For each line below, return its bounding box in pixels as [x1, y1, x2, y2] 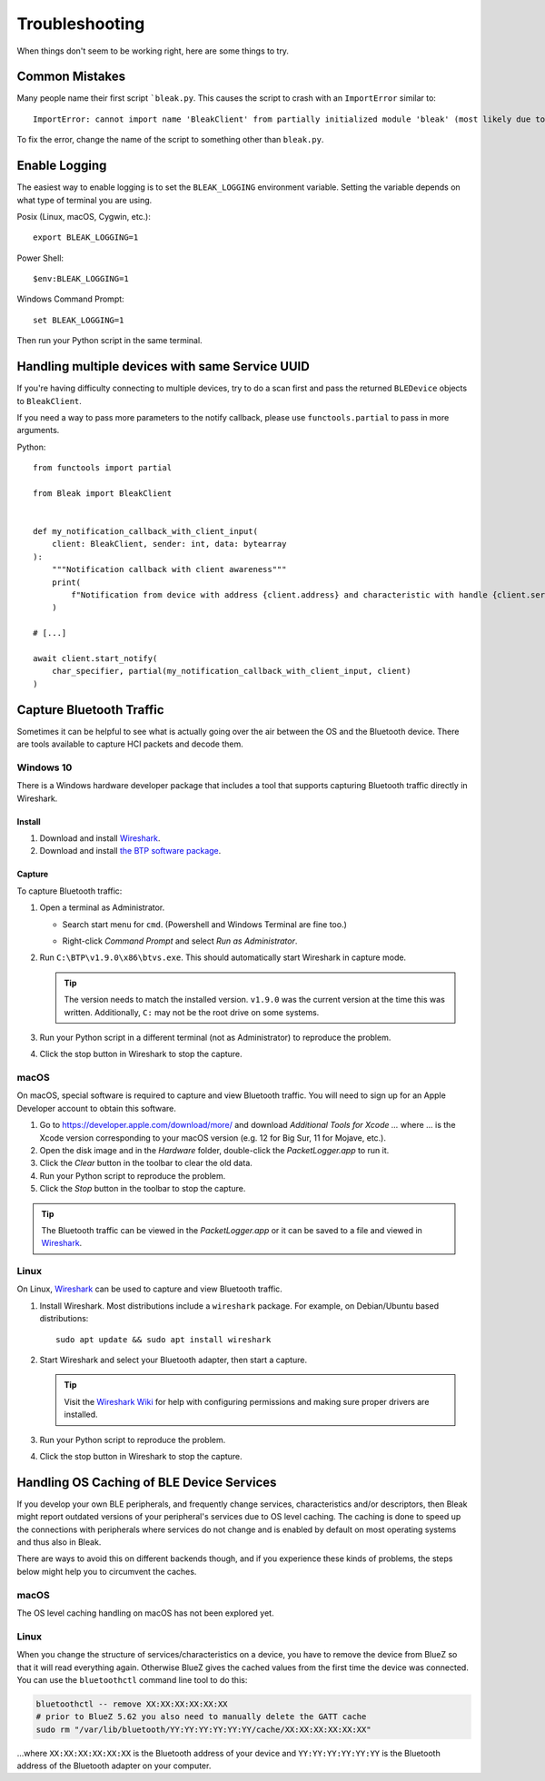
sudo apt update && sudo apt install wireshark [55, 1334, 272, 1344]
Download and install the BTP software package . [39, 846, 222, 856]
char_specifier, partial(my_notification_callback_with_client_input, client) [51, 666, 411, 677]
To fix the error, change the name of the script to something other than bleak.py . [16, 134, 324, 145]
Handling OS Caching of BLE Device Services [16, 1474, 277, 1489]
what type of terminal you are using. [16, 194, 153, 205]
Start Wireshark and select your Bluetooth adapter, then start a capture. [39, 1354, 308, 1366]
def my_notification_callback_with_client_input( [33, 527, 259, 537]
